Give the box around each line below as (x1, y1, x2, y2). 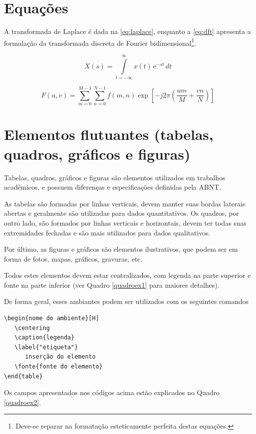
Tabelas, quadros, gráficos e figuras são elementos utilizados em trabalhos (4, 172, 225, 182)
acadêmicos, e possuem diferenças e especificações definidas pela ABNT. (4, 182, 221, 192)
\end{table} (4, 372, 43, 380)
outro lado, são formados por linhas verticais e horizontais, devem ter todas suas (4, 217, 247, 228)
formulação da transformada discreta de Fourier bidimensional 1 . (4, 36, 196, 48)
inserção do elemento (25, 353, 96, 361)
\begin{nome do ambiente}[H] (4, 315, 99, 322)
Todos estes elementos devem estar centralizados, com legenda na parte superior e (4, 270, 251, 280)
